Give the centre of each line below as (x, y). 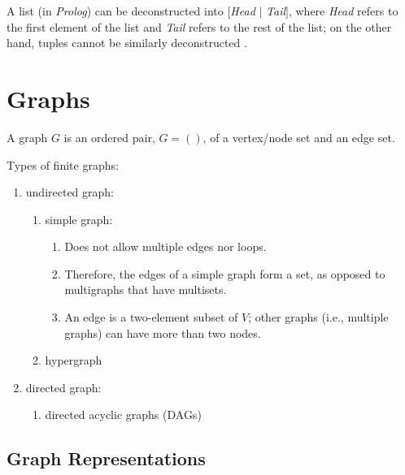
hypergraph (74, 360)
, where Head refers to (343, 11)
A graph (27, 137)
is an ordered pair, (109, 137)
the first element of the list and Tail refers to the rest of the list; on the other (199, 26)
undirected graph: (70, 192)
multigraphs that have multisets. (146, 289)
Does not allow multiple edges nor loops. (165, 246)
